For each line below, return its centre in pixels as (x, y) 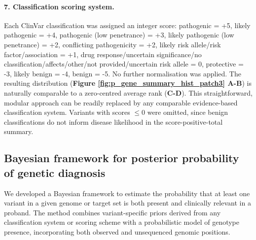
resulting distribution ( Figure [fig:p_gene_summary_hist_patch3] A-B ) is (128, 83)
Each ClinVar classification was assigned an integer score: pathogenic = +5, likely (127, 25)
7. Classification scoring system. (59, 6)
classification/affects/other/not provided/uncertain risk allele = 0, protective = (124, 64)
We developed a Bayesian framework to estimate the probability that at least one (127, 193)
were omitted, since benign (188, 112)
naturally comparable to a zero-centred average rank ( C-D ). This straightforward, (128, 92)
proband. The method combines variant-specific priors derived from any (112, 212)
